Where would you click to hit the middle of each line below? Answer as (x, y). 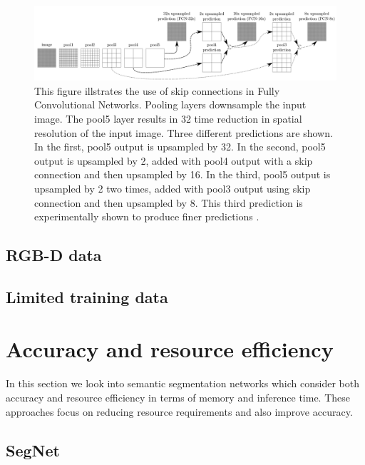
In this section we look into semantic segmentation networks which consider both (182, 383)
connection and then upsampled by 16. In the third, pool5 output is (182, 174)
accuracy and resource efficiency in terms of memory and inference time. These (178, 397)
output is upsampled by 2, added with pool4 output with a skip (174, 160)
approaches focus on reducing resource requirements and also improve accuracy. (179, 411)
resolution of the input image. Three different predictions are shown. (184, 132)
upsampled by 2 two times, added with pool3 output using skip (173, 188)
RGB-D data (54, 255)
